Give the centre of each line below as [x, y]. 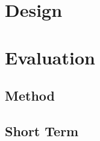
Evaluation [50, 57]
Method [30, 96]
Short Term [42, 130]
